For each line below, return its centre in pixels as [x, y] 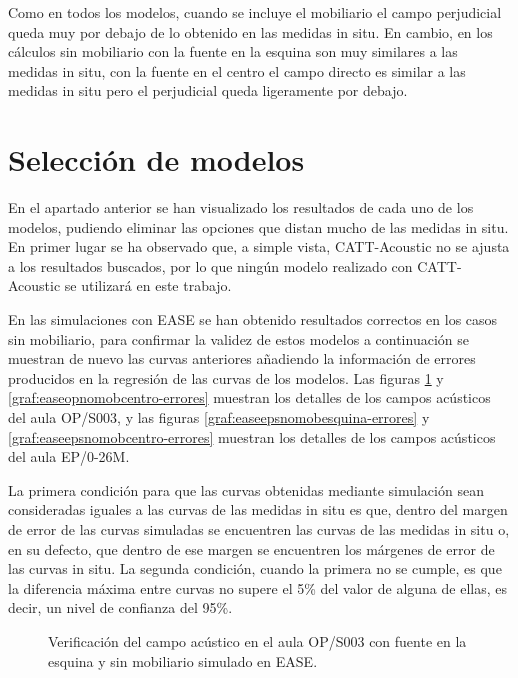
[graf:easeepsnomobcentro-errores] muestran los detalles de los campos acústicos [252, 436]
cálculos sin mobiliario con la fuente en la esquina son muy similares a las [233, 51]
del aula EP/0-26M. [69, 456]
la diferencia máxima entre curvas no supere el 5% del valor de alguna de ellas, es [257, 587]
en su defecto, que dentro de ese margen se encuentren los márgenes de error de [251, 548]
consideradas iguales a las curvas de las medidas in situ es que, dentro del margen [258, 509]
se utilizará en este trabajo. [148, 285]
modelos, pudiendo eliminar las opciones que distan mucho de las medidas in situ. [258, 226]
